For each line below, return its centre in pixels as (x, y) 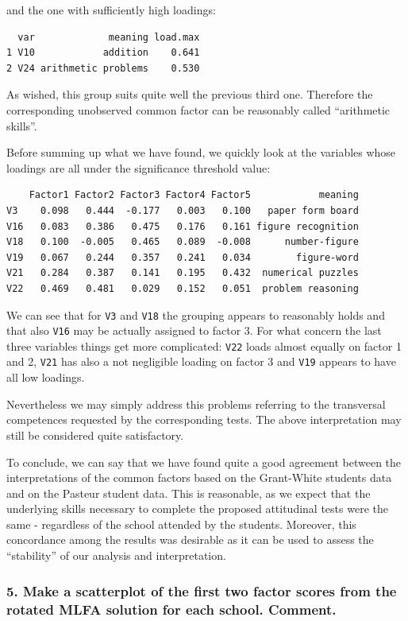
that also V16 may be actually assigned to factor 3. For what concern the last (194, 330)
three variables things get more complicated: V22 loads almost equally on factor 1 (204, 345)
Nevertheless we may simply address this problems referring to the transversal (196, 404)
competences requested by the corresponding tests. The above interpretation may (204, 419)
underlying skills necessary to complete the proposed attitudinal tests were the (197, 508)
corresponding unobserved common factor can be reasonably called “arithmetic (198, 109)
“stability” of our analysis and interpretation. (116, 555)
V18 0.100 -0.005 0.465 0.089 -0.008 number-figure (183, 242)
